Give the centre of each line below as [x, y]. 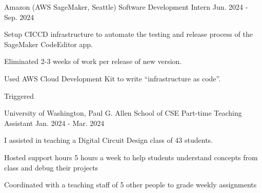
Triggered [19, 95]
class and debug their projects [51, 167]
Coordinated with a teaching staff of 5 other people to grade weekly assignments [130, 185]
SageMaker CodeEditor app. [48, 44]
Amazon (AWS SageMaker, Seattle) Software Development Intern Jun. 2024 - [126, 7]
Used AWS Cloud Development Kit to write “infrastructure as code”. [113, 78]
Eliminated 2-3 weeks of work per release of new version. [93, 61]
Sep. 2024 [19, 17]
